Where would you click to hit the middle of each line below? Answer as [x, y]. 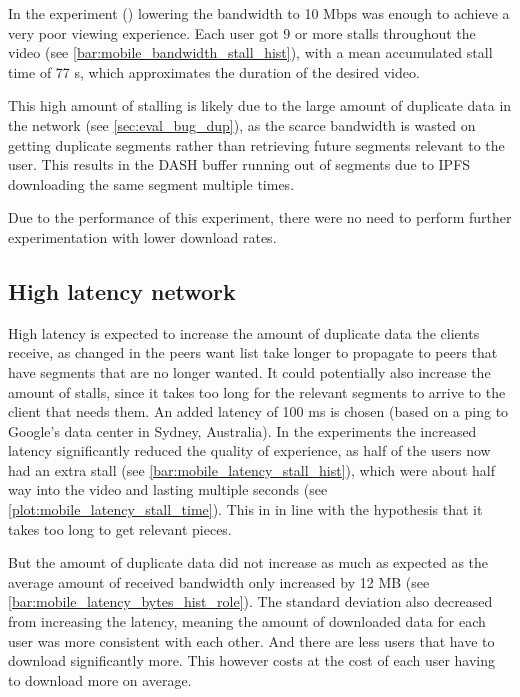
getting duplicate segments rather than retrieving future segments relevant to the [256, 144]
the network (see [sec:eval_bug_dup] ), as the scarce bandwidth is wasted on [242, 124]
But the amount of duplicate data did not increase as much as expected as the [248, 562]
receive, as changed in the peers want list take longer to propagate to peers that [253, 352]
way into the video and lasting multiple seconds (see [168, 489]
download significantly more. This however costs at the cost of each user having [252, 660]
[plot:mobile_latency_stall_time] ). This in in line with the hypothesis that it [245, 509]
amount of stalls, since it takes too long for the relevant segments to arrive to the [257, 391]
